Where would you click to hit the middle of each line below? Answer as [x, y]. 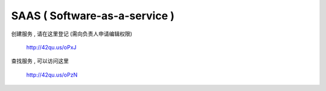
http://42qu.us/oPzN [52, 75]
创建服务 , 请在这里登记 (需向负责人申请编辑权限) [72, 34]
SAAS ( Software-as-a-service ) [93, 16]
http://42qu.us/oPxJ [51, 47]
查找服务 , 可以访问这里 [40, 61]
